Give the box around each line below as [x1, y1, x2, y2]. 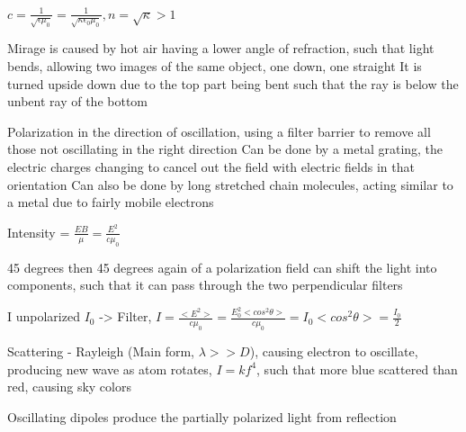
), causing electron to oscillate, [249, 341, 418, 360]
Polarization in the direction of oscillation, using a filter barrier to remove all [7, 121, 431, 140]
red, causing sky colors [7, 377, 131, 396]
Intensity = [7, 222, 70, 241]
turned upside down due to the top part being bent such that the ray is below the [7, 74, 459, 93]
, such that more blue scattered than [256, 359, 458, 378]
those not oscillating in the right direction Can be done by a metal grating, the [7, 139, 444, 158]
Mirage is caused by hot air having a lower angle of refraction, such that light [7, 39, 435, 58]
